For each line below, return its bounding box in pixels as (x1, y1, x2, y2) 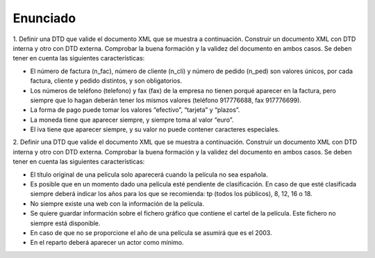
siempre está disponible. (30, 219, 101, 227)
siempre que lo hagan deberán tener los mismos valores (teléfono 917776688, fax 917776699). (30, 96, 302, 104)
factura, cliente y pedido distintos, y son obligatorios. (30, 76, 183, 85)
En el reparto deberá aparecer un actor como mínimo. (30, 239, 184, 247)
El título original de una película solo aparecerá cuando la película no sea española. (30, 170, 268, 179)
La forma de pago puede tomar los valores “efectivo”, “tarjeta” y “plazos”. (30, 106, 240, 114)
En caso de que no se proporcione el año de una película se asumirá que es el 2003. (30, 228, 272, 236)
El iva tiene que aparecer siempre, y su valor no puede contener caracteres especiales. (30, 125, 281, 134)
